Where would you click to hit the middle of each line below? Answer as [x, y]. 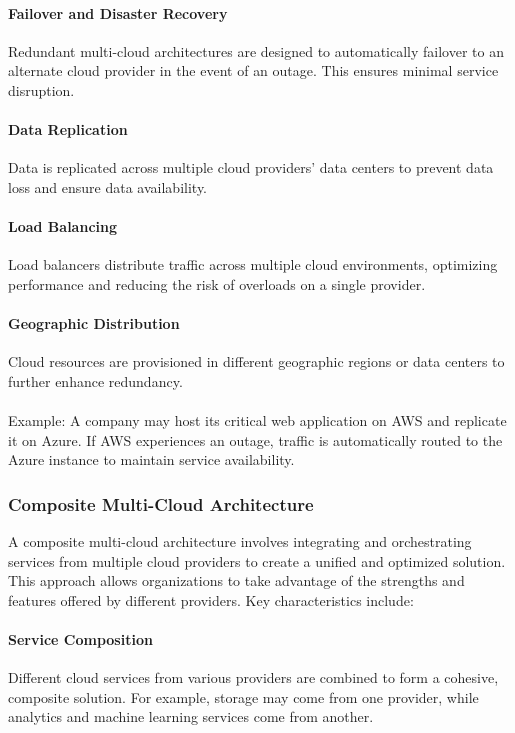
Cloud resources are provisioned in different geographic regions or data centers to [256, 361]
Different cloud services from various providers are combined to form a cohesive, [253, 677]
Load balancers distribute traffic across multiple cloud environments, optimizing [253, 264]
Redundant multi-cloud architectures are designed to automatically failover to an [256, 50]
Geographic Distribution [94, 323]
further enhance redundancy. [95, 380]
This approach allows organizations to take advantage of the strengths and [236, 580]
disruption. [41, 89]
